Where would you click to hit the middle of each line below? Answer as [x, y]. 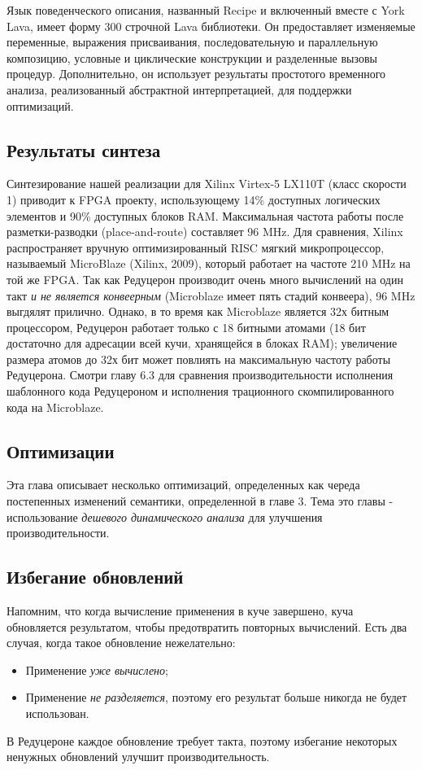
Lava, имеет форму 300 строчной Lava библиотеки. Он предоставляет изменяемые [211, 26]
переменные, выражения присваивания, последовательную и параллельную [192, 42]
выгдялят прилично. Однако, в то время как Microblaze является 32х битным [198, 311]
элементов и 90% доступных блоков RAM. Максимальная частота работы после [205, 215]
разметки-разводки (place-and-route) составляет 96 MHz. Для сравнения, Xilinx [205, 232]
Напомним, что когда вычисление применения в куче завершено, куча [180, 611]
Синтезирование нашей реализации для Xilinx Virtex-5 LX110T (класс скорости [207, 184]
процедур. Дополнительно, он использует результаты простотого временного [196, 74]
